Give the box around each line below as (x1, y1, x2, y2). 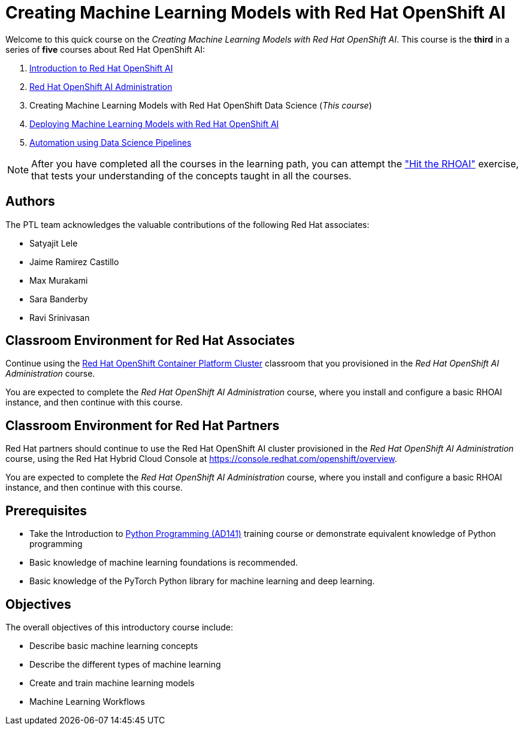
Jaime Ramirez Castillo (29, 256, 119, 267)
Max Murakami (29, 275, 88, 286)
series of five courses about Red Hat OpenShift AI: (5, 44, 205, 55)
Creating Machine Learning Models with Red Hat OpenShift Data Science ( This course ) (29, 100, 372, 110)
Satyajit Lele (29, 238, 78, 248)
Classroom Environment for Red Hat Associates (5, 333, 295, 349)
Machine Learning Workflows (29, 696, 145, 707)
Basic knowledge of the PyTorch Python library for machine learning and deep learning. (29, 576, 375, 587)
